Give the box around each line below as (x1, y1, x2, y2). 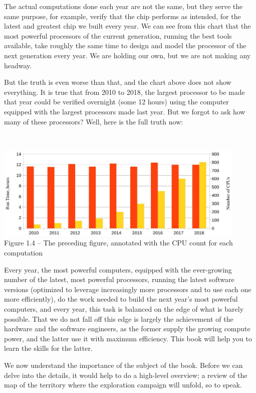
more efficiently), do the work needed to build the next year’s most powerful (4, 294, 238, 304)
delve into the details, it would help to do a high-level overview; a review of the (4, 369, 247, 380)
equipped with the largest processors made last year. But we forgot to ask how (4, 106, 245, 116)
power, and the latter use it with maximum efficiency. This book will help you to (4, 333, 252, 343)
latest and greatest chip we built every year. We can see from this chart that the (4, 21, 251, 31)
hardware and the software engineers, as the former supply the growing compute (4, 323, 250, 334)
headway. (4, 60, 32, 70)
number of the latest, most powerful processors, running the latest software (4, 274, 234, 285)
